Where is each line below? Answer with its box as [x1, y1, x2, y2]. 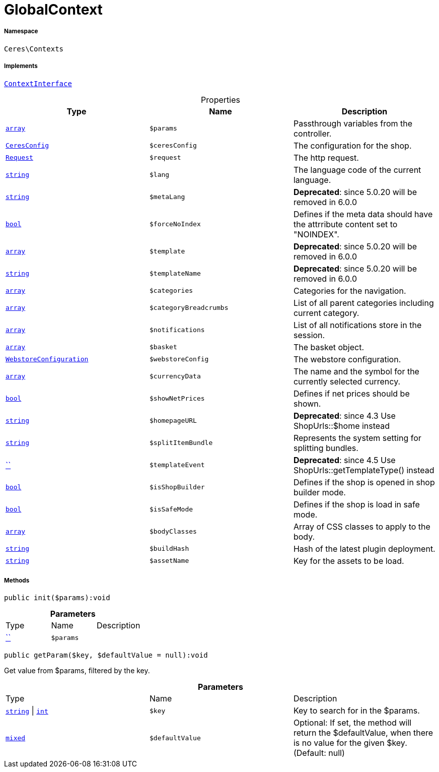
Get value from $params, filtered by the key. [4, 666, 150, 675]
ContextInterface [4, 79, 72, 88]
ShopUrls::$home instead [293, 420, 390, 431]
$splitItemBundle [149, 439, 213, 447]
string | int [6, 705, 48, 716]
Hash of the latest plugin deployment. [293, 543, 435, 554]
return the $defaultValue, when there [293, 728, 433, 738]
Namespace [4, 28, 38, 35]
